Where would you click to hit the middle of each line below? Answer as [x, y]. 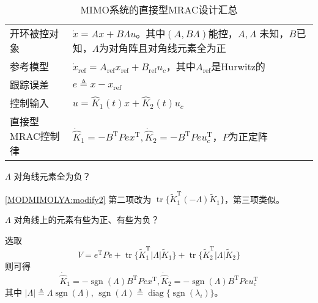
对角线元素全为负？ [52, 176]
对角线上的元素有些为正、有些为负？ [87, 219]
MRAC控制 [35, 136]
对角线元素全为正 [187, 48]
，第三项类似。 [254, 199]
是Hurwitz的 [238, 66]
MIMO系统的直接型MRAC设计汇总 [159, 9]
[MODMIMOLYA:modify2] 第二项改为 [78, 199]
